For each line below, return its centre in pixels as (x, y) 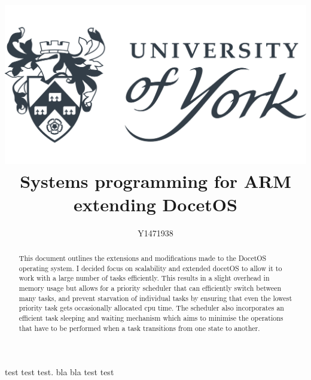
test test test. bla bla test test (60, 372)
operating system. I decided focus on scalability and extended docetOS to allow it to (150, 268)
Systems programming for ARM (155, 180)
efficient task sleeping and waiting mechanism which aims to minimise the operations (151, 318)
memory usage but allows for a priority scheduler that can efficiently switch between (150, 288)
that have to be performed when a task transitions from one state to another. (139, 328)
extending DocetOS (155, 204)
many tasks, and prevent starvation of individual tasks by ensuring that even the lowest (155, 298)
